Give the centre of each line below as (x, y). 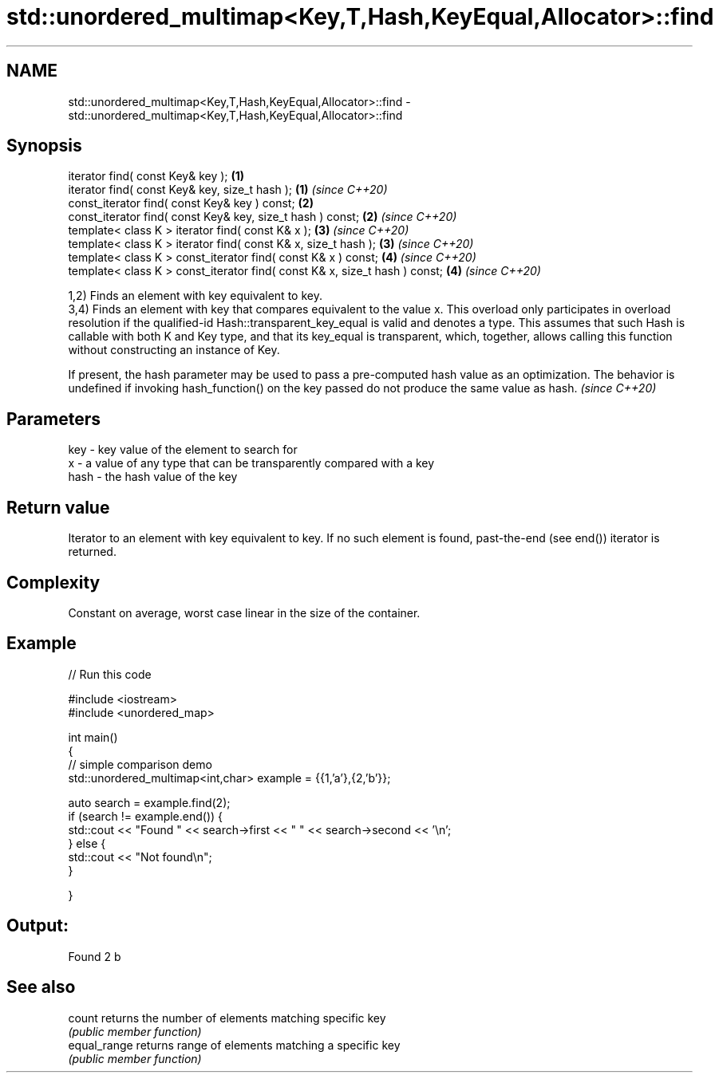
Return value (58, 507)
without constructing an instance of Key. (174, 350)
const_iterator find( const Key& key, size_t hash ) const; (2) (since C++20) (263, 217)
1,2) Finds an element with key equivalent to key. (195, 296)
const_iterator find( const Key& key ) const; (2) (191, 203)
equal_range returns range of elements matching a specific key (234, 1045)
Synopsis (44, 146)
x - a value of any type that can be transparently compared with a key (251, 463)
